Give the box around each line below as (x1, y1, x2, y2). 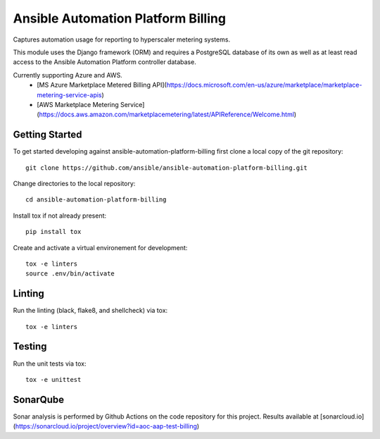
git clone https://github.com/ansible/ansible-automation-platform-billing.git (25, 163, 308, 172)
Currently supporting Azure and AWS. (13, 70, 122, 79)
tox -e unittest (25, 376, 82, 383)
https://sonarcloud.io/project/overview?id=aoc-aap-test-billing (15, 422, 197, 431)
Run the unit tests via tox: (13, 359, 87, 368)
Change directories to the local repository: (13, 179, 136, 187)
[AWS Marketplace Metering (37, 100, 119, 109)
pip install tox (25, 228, 82, 236)
